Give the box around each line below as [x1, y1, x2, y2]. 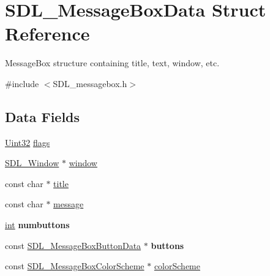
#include [5, 77, 39, 90]
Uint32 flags [5, 136, 50, 148]
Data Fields [5, 107, 80, 126]
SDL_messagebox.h [53, 77, 127, 90]
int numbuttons [5, 218, 70, 231]
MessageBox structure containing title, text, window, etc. [5, 56, 220, 69]
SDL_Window [5, 156, 59, 169]
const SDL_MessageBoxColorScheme [5, 259, 144, 272]
